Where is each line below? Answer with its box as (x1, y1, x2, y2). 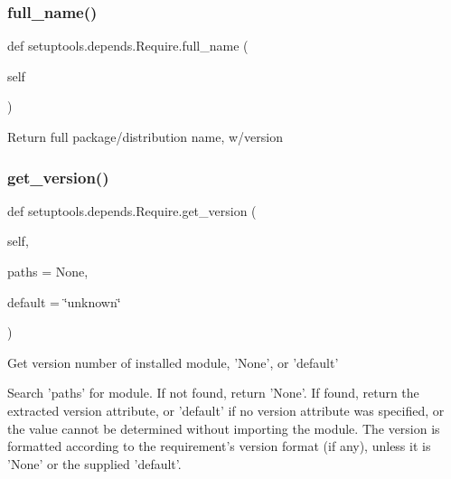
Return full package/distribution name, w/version (7, 127, 284, 146)
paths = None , (7, 262, 89, 280)
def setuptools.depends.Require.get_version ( (7, 201, 257, 220)
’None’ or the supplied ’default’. (7, 454, 182, 473)
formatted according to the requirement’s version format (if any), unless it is (7, 437, 431, 456)
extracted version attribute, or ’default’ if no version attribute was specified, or (7, 400, 445, 419)
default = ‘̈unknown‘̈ (7, 292, 121, 311)
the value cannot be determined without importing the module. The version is (7, 418, 440, 437)
